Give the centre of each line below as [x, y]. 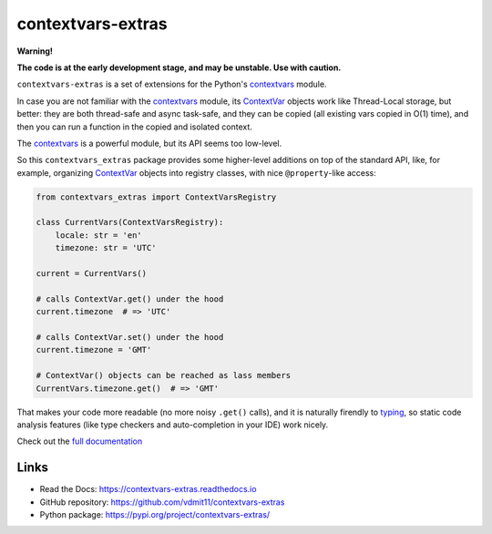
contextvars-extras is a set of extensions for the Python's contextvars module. [172, 84]
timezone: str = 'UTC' [106, 248]
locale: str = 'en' [99, 235]
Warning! [35, 51]
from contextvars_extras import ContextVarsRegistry [156, 197]
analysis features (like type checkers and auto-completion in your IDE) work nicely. [173, 425]
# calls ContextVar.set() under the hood [130, 337]
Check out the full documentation [80, 441]
